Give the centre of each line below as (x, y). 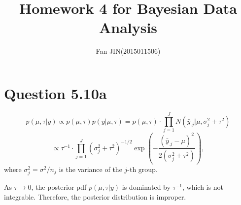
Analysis (128, 27)
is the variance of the (90, 169)
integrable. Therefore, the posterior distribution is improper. (95, 196)
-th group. (142, 169)
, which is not (203, 187)
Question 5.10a (55, 93)
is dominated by (146, 187)
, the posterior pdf (59, 187)
